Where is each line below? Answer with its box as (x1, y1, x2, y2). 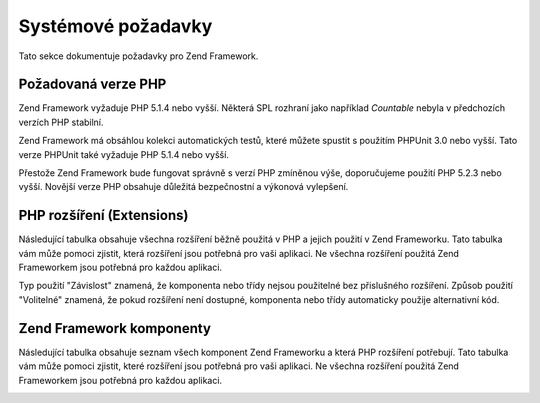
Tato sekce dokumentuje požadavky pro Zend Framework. (18, 50, 259, 62)
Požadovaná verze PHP (18, 76, 167, 93)
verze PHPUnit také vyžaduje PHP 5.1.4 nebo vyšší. (18, 148, 230, 160)
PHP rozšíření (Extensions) (18, 207, 189, 224)
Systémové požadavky (18, 15, 213, 37)
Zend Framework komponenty (18, 320, 212, 337)
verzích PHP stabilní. (18, 116, 104, 128)
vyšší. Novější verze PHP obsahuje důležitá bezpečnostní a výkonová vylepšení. (18, 181, 349, 193)
